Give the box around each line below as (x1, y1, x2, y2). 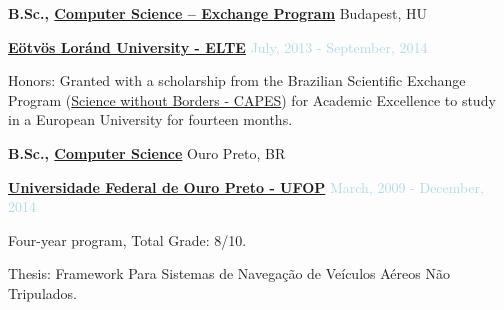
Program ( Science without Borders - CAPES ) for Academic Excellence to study (8, 89, 496, 110)
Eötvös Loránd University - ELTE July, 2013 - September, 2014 (8, 36, 428, 57)
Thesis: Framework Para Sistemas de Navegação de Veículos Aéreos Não (8, 263, 450, 284)
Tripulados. (8, 282, 77, 303)
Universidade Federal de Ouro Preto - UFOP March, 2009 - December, (8, 176, 484, 197)
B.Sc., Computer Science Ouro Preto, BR (8, 142, 286, 163)
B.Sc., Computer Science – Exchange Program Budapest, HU (8, 3, 428, 23)
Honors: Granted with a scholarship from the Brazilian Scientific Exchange (8, 70, 466, 91)
